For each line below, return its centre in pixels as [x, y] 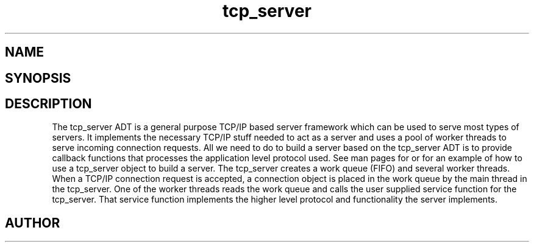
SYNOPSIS [38, 78]
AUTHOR [33, 223]
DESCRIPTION [48, 104]
